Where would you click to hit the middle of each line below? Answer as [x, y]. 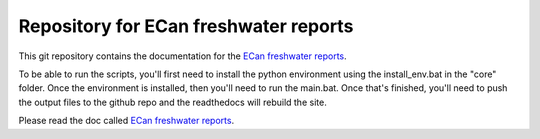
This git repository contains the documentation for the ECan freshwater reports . [182, 56]
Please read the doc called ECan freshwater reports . [126, 121]
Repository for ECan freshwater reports [186, 26]
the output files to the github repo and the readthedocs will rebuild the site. [172, 102]
